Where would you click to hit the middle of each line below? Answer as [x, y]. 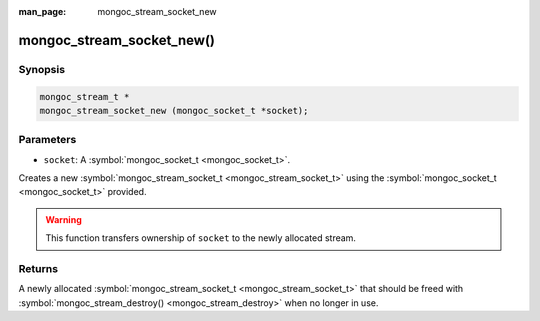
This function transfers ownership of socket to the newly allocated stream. [201, 238]
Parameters [47, 140]
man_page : [42, 11]
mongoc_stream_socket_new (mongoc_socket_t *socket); [174, 110]
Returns [38, 269]
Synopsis [41, 69]
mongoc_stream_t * [84, 96]
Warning [63, 219]
